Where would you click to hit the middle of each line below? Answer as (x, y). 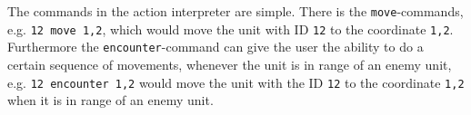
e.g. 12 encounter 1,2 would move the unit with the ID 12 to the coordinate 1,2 (236, 82)
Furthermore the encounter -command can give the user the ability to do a (215, 47)
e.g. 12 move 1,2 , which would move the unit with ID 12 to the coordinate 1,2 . (230, 29)
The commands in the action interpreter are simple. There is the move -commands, (235, 11)
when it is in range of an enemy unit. (110, 100)
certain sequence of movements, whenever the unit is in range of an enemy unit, (230, 64)
